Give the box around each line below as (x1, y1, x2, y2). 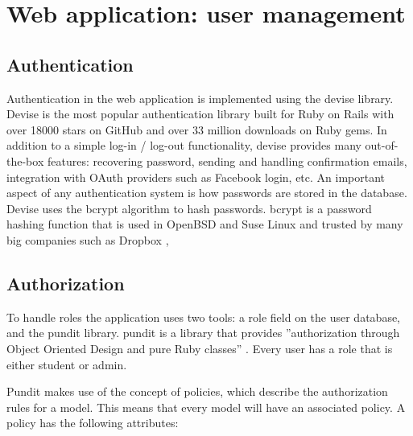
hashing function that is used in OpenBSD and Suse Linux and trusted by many (6, 216, 403, 232)
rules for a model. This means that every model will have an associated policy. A (6, 398, 406, 415)
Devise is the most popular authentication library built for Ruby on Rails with (6, 105, 394, 122)
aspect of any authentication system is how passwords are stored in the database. (6, 184, 407, 201)
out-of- (365, 137, 399, 154)
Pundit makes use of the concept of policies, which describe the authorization (6, 383, 388, 400)
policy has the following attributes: (6, 414, 179, 431)
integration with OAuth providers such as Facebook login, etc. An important (6, 168, 386, 185)
